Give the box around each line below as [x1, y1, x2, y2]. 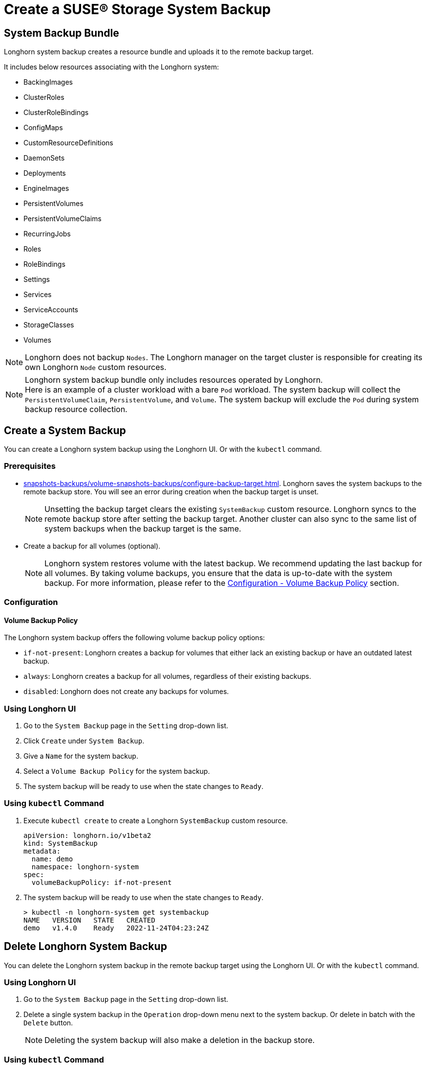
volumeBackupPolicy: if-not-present [31, 878, 172, 886]
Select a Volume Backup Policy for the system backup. [23, 767, 210, 776]
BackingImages [23, 78, 73, 87]
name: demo [31, 855, 73, 863]
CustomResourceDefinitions [23, 139, 113, 147]
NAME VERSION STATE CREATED [23, 916, 155, 924]
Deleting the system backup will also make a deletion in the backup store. [44, 1035, 315, 1045]
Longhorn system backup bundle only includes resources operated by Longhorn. [25, 375, 323, 385]
